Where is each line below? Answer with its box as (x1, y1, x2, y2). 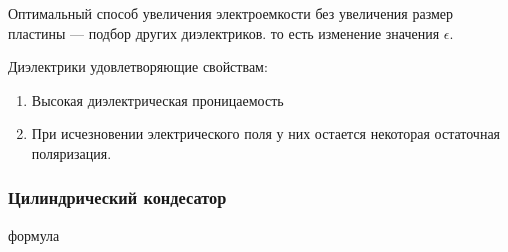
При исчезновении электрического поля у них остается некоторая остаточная (31, 123, 501, 144)
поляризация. (31, 142, 112, 163)
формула (8, 224, 60, 245)
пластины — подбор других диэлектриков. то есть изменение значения (8, 22, 440, 43)
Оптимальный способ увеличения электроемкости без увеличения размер (8, 3, 454, 23)
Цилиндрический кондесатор (8, 185, 227, 210)
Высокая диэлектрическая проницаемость (31, 89, 284, 110)
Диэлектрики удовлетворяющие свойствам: (8, 56, 268, 77)
